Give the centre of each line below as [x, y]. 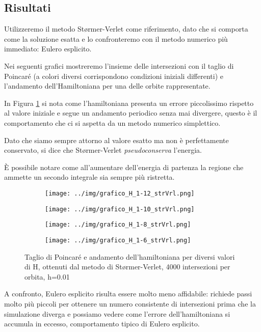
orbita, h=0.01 [47, 276]
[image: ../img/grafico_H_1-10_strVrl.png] [120, 209]
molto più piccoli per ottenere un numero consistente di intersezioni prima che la [130, 303]
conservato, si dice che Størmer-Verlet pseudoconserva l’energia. [103, 150]
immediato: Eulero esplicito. [48, 49]
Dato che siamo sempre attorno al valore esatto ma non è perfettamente [116, 140]
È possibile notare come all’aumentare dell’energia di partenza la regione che [124, 167]
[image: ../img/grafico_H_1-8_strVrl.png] [118, 225]
